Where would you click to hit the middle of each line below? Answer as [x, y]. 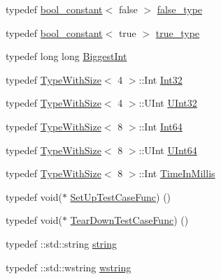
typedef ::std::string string [62, 243]
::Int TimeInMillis [177, 173]
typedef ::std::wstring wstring [69, 267]
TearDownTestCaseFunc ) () [129, 220]
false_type [180, 9]
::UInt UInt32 [168, 103]
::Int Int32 [161, 79]
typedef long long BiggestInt [66, 56]
